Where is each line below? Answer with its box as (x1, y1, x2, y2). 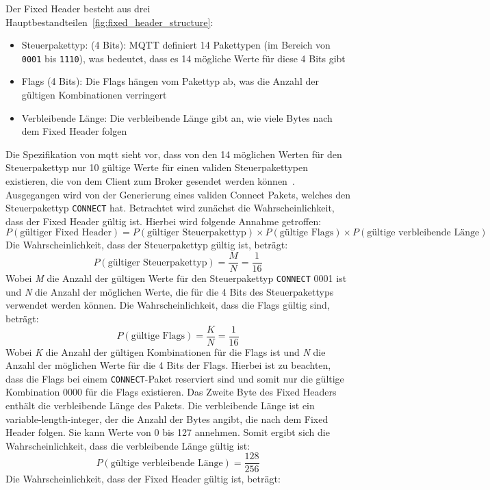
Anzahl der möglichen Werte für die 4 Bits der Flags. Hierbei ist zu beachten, (5, 358, 331, 372)
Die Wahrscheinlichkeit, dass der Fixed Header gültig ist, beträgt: (5, 472, 281, 486)
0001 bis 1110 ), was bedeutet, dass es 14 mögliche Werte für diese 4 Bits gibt (21, 51, 346, 65)
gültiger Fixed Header (20, 228, 112, 238)
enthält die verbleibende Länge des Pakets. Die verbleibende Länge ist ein (5, 398, 315, 413)
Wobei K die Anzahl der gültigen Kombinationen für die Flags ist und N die (5, 344, 326, 359)
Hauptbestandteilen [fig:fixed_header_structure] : (5, 14, 214, 29)
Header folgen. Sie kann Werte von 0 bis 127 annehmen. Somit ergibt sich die (5, 425, 330, 439)
